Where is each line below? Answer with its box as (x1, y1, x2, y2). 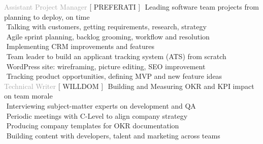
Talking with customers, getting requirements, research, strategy (6, 21, 207, 32)
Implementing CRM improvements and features (6, 41, 154, 52)
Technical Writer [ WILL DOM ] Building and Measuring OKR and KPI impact (4, 80, 254, 91)
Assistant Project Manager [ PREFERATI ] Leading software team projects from (4, 2, 259, 12)
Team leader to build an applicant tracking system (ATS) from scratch (6, 51, 226, 61)
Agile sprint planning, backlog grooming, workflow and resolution (6, 31, 210, 41)
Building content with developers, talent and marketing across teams (6, 130, 220, 140)
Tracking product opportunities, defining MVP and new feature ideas (6, 71, 222, 81)
